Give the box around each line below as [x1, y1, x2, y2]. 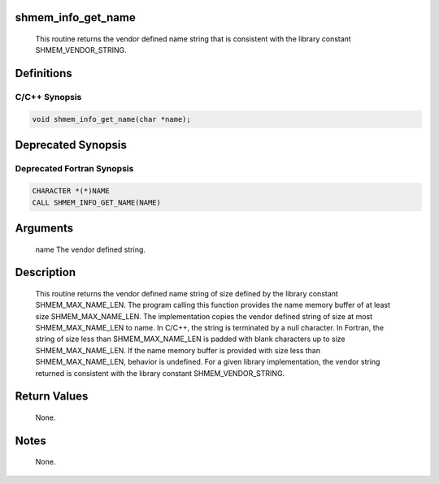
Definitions [15, 67, 72, 80]
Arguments [15, 221, 74, 235]
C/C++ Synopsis [15, 92, 82, 103]
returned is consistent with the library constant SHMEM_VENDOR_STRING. [35, 368, 285, 378]
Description [15, 266, 76, 279]
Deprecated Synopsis [15, 138, 128, 152]
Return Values [15, 390, 89, 404]
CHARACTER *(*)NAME [32, 187, 110, 196]
